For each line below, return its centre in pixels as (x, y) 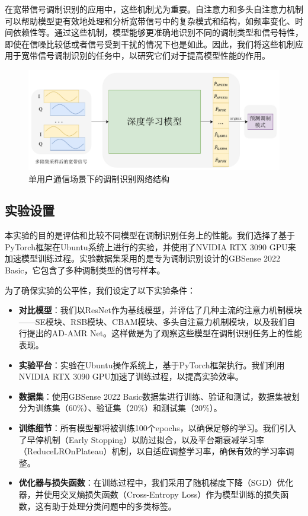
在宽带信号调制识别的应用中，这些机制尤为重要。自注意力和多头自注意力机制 (154, 9)
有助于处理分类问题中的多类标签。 (110, 506)
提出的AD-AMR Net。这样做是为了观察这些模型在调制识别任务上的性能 (165, 333)
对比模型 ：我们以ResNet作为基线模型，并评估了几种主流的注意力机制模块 (160, 310)
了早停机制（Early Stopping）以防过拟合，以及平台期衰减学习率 (142, 439)
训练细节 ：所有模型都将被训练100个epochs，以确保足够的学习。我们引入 (157, 428)
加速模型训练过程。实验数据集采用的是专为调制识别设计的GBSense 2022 (143, 258)
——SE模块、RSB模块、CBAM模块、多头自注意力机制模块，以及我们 (153, 321)
